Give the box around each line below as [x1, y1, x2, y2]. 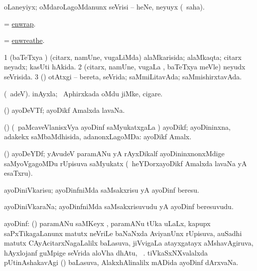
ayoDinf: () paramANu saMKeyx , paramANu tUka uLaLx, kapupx [4, 218, 211, 228]
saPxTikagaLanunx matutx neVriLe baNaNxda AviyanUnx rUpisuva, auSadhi [4, 228, 242, 238]
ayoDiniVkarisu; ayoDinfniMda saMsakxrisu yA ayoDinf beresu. [4, 184, 199, 195]
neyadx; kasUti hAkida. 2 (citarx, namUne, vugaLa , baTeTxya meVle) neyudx [4, 61, 246, 72]
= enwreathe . [4, 35, 45, 45]
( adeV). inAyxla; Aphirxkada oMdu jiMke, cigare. [4, 88, 163, 98]
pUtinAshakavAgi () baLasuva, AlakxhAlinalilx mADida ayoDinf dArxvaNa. [4, 257, 239, 268]
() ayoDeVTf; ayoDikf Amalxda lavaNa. [4, 105, 125, 115]
